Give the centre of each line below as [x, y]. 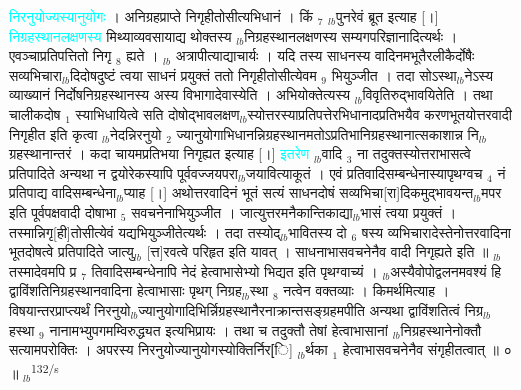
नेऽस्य [479, 74]
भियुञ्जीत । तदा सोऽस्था [394, 74]
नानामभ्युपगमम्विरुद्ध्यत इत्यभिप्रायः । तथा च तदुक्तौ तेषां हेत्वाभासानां [218, 329]
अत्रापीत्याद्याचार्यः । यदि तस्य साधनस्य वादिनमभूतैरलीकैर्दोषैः [325, 55]
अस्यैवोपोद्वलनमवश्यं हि [446, 270]
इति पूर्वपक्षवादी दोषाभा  [65, 211]
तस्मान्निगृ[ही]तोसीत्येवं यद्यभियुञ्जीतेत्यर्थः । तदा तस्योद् [145, 231]
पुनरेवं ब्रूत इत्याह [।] [387, 16]
